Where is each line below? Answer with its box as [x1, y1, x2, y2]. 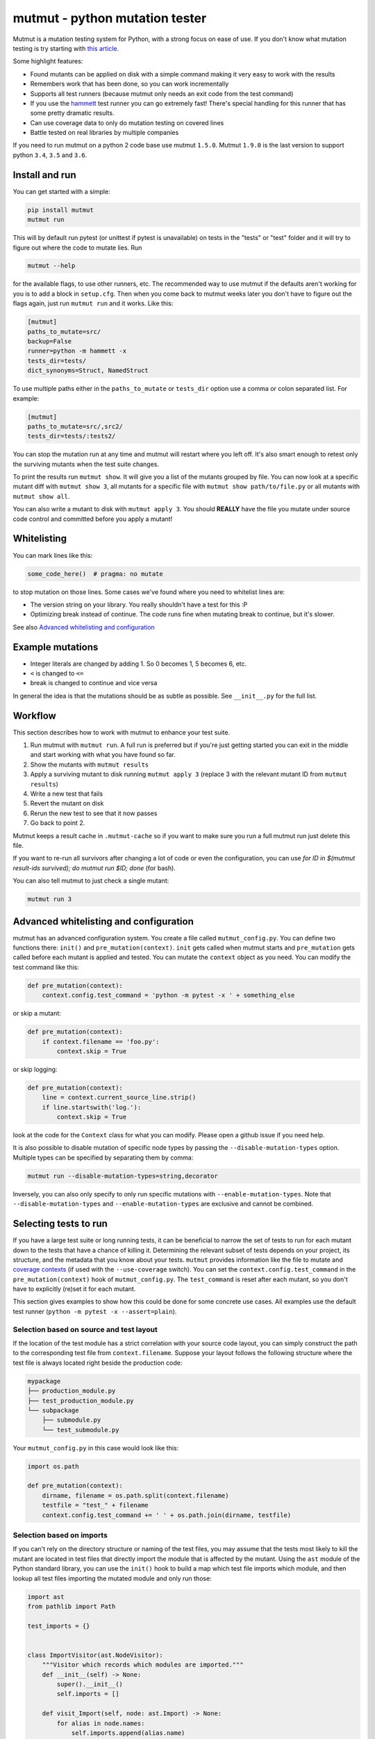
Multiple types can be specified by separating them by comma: [12, 1153, 194, 1162]
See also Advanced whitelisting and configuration [12, 623, 156, 631]
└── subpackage [27, 1406, 79, 1414]
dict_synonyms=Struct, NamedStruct [27, 367, 149, 375]
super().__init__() [56, 1681, 123, 1688]
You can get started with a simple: [12, 187, 110, 195]
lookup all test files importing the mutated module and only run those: [12, 1574, 212, 1582]
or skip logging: [12, 1065, 58, 1073]
